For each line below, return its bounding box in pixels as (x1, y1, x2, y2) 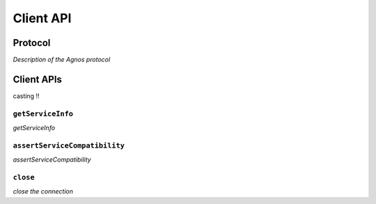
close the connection (13, 187, 73, 196)
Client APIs (13, 73, 63, 85)
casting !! (13, 91, 40, 100)
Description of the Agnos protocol (13, 56, 111, 64)
